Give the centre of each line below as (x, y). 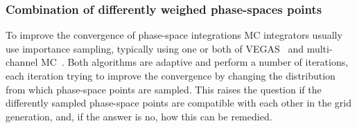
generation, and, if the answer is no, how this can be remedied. (139, 116)
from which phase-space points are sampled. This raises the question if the (164, 89)
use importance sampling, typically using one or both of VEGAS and (155, 48)
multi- (320, 48)
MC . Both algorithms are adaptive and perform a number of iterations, (194, 62)
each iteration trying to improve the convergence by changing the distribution (171, 75)
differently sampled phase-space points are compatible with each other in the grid (178, 103)
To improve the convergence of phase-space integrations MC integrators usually (174, 35)
